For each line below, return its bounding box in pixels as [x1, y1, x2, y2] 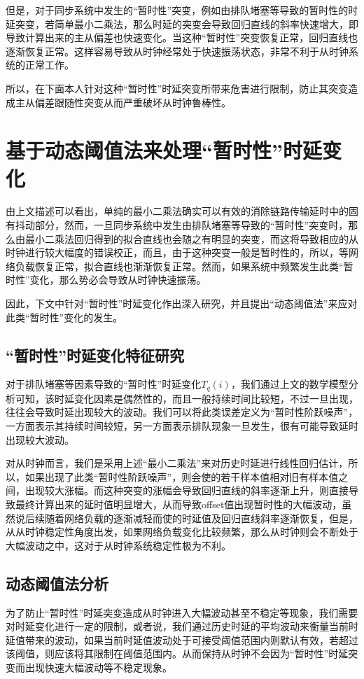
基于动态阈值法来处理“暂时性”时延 [6, 136, 322, 164]
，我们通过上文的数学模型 [230, 377, 349, 391]
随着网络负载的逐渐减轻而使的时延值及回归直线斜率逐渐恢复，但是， [44, 510, 358, 525]
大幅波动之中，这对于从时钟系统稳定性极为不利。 [6, 538, 231, 552]
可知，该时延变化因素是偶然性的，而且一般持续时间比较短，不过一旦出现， [15, 391, 358, 405]
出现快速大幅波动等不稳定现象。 [24, 659, 172, 674]
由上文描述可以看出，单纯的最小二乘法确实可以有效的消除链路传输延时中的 [6, 204, 349, 218]
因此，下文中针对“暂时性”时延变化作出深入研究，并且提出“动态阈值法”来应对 [6, 296, 358, 311]
